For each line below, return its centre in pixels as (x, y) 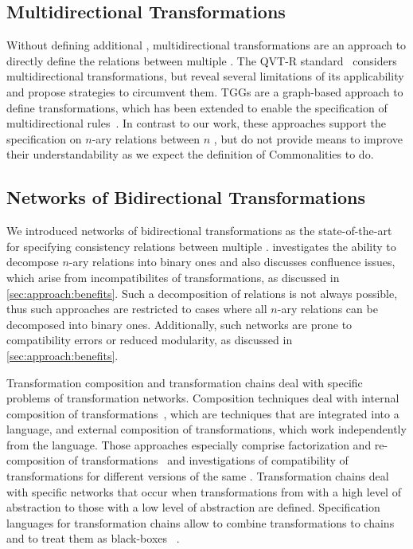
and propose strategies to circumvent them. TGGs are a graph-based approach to (205, 91)
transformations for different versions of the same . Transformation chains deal (198, 476)
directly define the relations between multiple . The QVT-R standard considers (202, 60)
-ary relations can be (327, 309)
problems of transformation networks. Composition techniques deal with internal (203, 398)
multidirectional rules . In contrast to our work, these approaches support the (197, 123)
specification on (44, 138)
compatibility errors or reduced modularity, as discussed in (150, 340)
